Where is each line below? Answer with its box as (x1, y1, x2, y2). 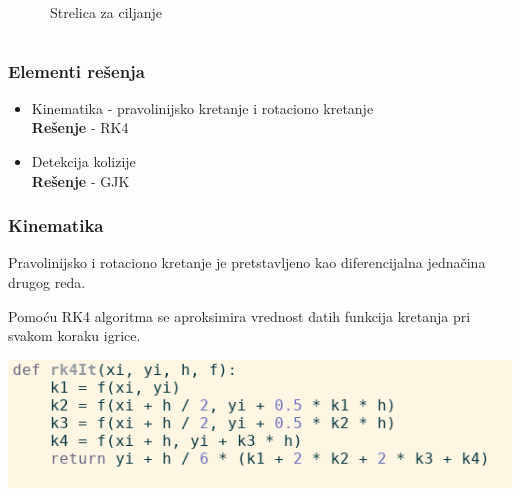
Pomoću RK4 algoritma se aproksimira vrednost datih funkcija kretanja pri (8, 305, 471, 326)
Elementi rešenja (8, 58, 145, 83)
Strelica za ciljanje (50, 2, 163, 22)
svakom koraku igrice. (8, 325, 141, 346)
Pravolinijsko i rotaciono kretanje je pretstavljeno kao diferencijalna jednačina (8, 252, 486, 273)
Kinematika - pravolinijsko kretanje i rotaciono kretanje (31, 97, 374, 118)
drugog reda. (8, 272, 86, 292)
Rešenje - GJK (31, 170, 130, 191)
